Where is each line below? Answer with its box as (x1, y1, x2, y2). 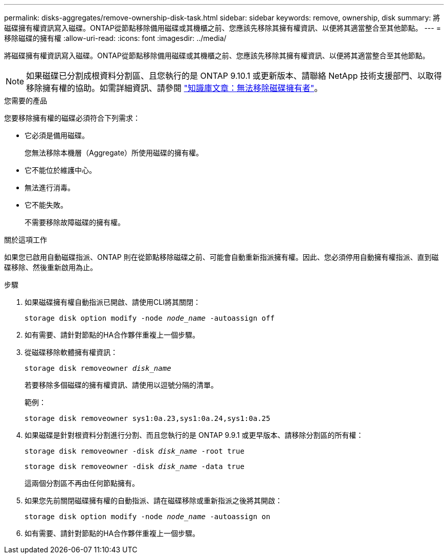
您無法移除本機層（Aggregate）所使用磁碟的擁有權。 (25, 148, 204, 157)
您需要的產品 (4, 96, 47, 105)
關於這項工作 (4, 235, 47, 244)
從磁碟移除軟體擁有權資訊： (25, 348, 118, 356)
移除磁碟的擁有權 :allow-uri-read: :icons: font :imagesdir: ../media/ (4, 34, 227, 42)
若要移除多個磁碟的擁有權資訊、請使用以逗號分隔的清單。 (25, 381, 218, 389)
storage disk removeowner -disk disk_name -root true (25, 447, 244, 455)
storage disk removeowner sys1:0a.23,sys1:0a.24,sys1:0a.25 (25, 414, 271, 422)
